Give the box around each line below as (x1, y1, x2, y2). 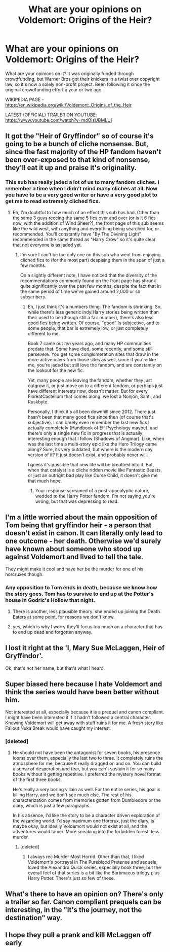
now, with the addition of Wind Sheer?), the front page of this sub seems (12, 220, 164, 226)
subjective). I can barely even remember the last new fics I (27, 419, 150, 425)
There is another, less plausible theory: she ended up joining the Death (12, 608, 160, 615)
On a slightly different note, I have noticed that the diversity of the (20, 272, 157, 278)
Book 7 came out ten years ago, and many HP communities (27, 340, 151, 346)
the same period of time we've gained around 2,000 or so (20, 288, 141, 294)
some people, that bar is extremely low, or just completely (27, 325, 148, 331)
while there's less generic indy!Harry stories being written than (27, 309, 159, 315)
